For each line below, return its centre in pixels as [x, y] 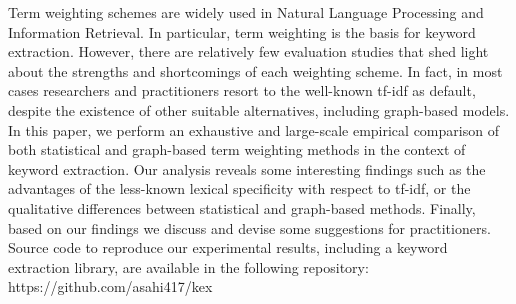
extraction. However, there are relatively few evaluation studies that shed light [248, 51]
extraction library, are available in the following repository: [188, 266]
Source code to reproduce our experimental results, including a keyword [228, 247]
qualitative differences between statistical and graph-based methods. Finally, [242, 207]
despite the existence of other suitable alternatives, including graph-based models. [259, 109]
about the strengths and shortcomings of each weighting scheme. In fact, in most [255, 70]
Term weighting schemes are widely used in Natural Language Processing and [246, 12]
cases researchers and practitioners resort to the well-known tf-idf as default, [242, 90]
